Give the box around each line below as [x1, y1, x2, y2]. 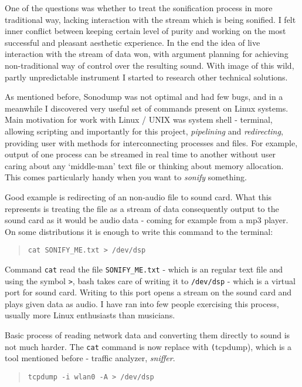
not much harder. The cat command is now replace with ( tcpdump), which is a [5, 340, 291, 352]
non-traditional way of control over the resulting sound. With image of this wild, [5, 59, 294, 71]
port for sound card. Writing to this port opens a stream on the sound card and [5, 286, 292, 298]
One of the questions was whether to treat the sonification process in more [5, 2, 273, 14]
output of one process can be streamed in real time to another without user [5, 148, 276, 160]
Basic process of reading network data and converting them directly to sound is [5, 329, 290, 341]
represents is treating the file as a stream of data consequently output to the [5, 202, 279, 214]
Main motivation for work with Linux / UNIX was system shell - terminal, [5, 113, 273, 126]
